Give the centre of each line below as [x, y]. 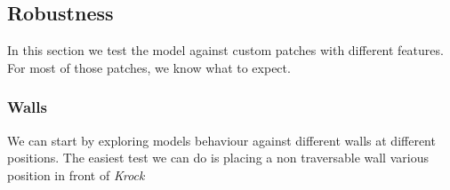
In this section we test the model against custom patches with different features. [225, 50]
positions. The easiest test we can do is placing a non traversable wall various [218, 158]
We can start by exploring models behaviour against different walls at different [221, 140]
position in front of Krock [76, 174]
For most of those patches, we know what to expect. [149, 67]
